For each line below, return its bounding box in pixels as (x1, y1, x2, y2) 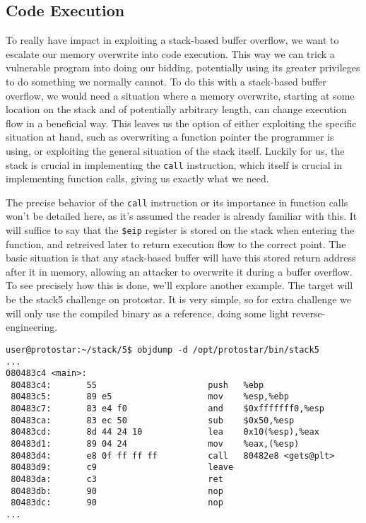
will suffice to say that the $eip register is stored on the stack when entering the (6, 223, 355, 237)
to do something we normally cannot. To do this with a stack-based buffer (6, 74, 326, 88)
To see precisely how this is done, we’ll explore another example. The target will (6, 278, 353, 293)
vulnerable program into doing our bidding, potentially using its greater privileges (6, 60, 360, 75)
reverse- (292, 305, 326, 320)
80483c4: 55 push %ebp (11, 380, 264, 390)
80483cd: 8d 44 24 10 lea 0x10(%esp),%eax (11, 427, 319, 437)
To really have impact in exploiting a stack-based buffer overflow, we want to (6, 33, 339, 47)
